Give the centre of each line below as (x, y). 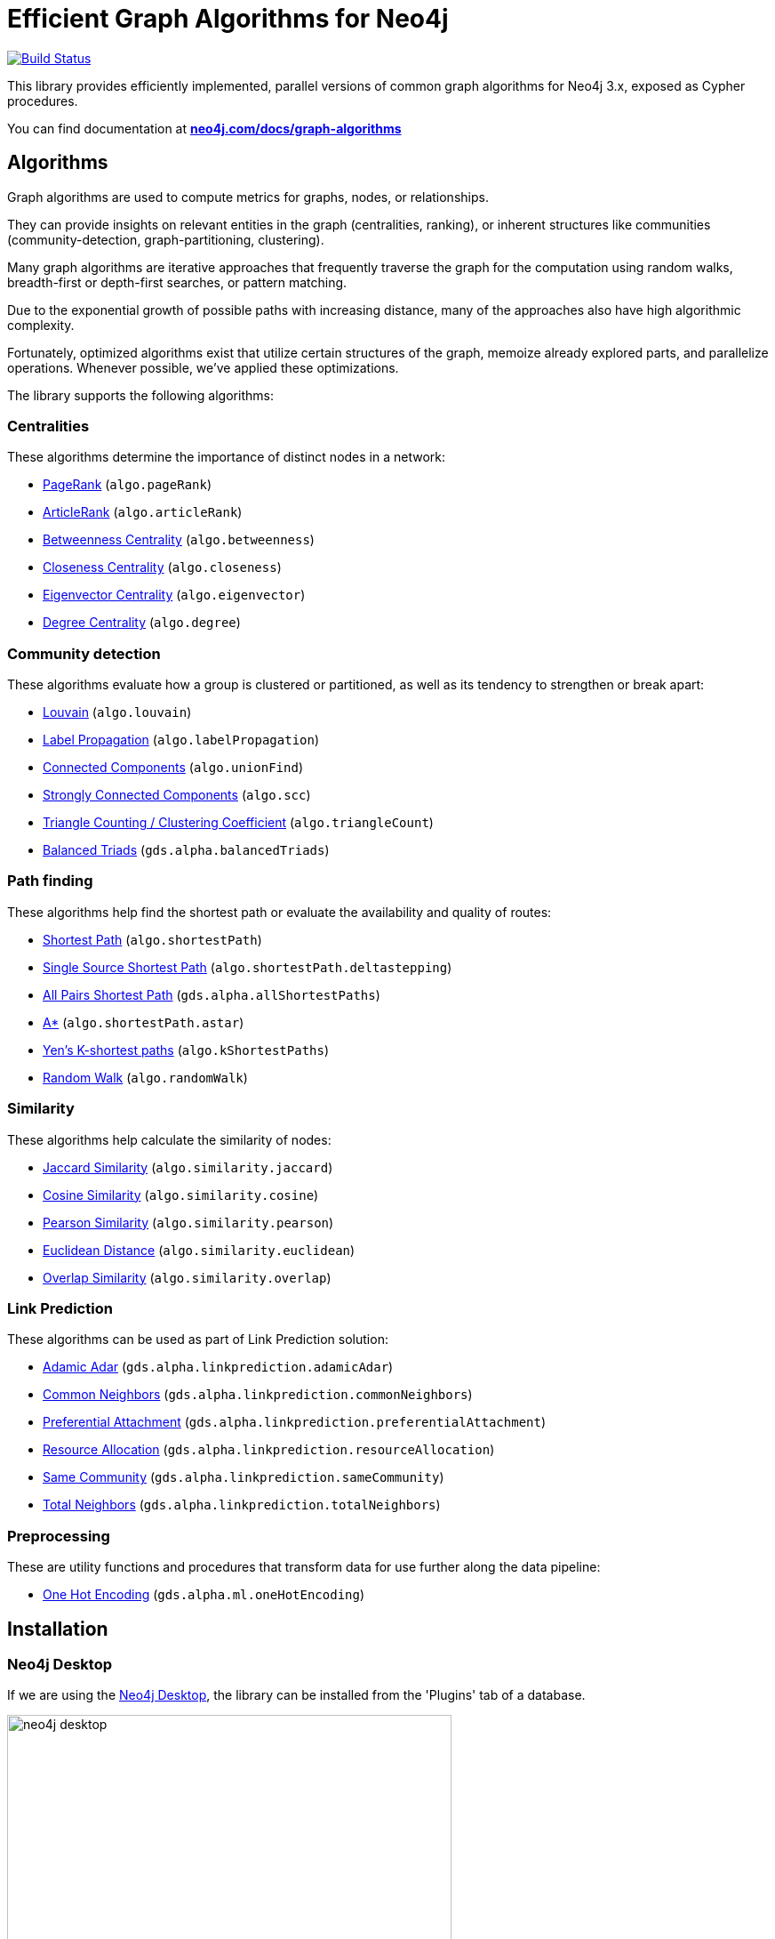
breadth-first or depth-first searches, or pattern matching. (177, 282)
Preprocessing (59, 1536)
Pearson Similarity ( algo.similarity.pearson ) (188, 1222)
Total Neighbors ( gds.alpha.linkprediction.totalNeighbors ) (242, 1505)
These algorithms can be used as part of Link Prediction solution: (198, 1340)
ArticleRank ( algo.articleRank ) (143, 512)
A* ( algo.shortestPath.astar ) (144, 1022)
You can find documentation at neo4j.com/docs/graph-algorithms (204, 128)
